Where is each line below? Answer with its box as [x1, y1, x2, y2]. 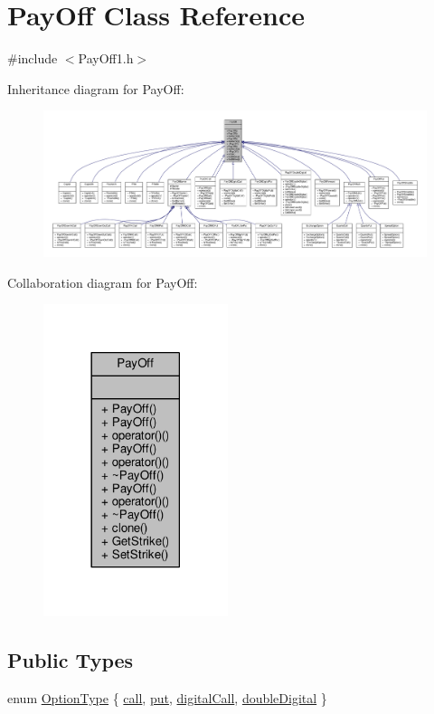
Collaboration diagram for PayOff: [7, 272, 198, 291]
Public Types [7, 646, 134, 674]
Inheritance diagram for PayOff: [7, 79, 184, 98]
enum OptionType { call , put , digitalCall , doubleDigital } [7, 689, 327, 708]
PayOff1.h [78, 49, 134, 68]
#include [7, 49, 58, 68]
